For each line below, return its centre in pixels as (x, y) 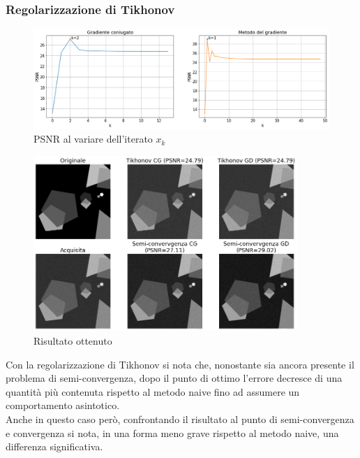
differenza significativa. (54, 446)
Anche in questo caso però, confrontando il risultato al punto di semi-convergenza (180, 418)
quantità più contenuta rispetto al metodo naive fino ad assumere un (153, 391)
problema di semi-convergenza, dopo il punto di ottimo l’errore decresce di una (174, 378)
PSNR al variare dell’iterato (93, 139)
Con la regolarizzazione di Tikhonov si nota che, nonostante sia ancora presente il (180, 364)
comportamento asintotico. (63, 405)
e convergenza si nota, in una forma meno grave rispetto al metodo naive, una (172, 432)
